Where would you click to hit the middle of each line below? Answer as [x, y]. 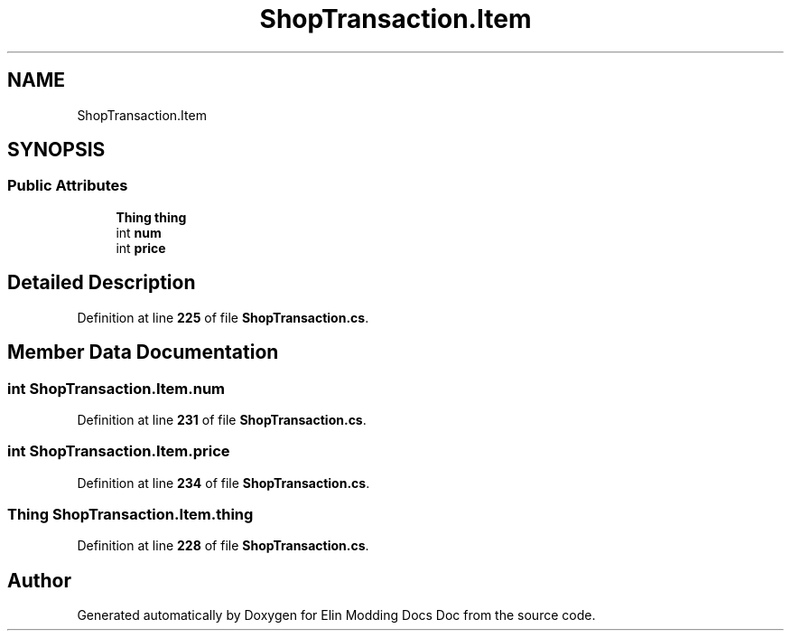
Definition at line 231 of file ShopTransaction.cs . [222, 419]
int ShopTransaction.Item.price [119, 451]
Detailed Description [102, 283]
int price [141, 248]
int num [139, 232]
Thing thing [151, 217]
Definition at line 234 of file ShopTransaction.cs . [223, 483]
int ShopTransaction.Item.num [116, 388]
